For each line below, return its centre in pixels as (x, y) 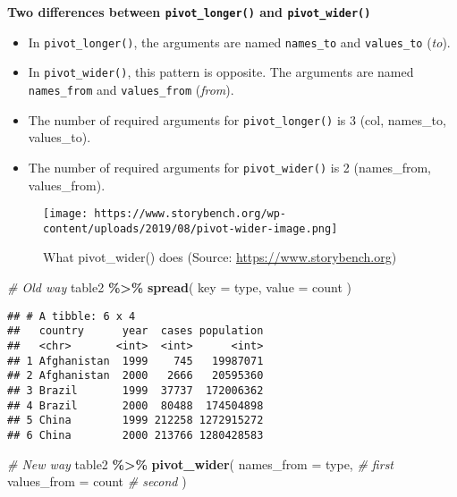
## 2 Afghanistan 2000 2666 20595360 (135, 376)
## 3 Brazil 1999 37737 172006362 (135, 390)
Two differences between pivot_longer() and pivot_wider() (189, 12)
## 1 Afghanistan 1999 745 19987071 (135, 361)
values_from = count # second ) (97, 481)
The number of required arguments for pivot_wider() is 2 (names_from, (229, 167)
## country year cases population (135, 331)
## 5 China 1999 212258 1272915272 (135, 421)
